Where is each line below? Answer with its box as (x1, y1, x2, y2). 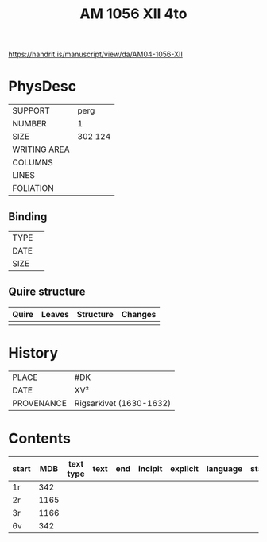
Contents (8, 429, 72, 447)
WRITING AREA (12, 144, 70, 155)
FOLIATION (12, 183, 54, 194)
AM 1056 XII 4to (79, 5, 188, 23)
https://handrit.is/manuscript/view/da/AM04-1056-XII (8, 49, 183, 60)
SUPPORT (12, 105, 50, 116)
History (8, 343, 59, 362)
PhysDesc (8, 77, 77, 95)
